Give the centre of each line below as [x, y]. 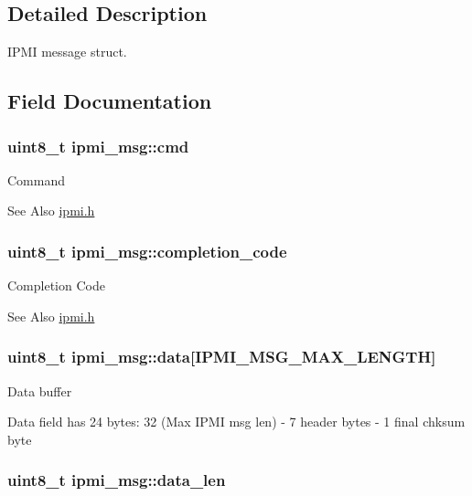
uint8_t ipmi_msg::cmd [98, 146]
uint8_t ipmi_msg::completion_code [147, 251]
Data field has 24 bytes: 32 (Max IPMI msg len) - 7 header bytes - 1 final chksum [236, 422]
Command [36, 179]
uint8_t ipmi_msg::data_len [117, 480]
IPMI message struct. [67, 52]
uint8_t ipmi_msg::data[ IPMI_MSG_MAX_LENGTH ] [222, 357]
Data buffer [40, 390]
